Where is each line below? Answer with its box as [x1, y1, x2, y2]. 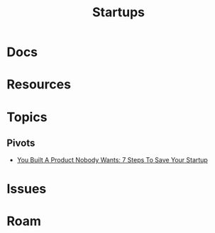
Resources [6, 76, 72, 93]
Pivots [6, 137, 35, 149]
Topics [6, 109, 48, 125]
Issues [6, 181, 47, 197]
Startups [92, 4, 145, 21]
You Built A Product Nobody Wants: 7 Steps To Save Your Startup [16, 156, 209, 164]
